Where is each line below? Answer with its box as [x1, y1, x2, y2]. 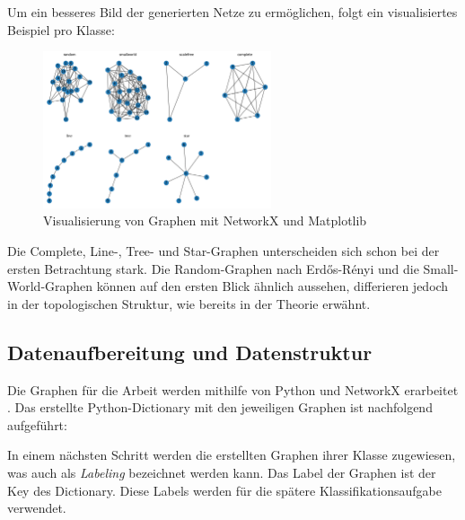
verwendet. [7, 498, 66, 517]
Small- [423, 259, 459, 278]
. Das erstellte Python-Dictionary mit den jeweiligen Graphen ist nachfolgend [7, 398, 433, 417]
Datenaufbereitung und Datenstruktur [7, 338, 373, 366]
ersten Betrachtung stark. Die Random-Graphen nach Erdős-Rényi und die [7, 259, 419, 278]
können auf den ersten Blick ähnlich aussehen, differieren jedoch [96, 277, 449, 295]
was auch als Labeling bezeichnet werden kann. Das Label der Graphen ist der [7, 463, 436, 481]
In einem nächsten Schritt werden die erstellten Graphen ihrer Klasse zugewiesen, [7, 445, 456, 464]
